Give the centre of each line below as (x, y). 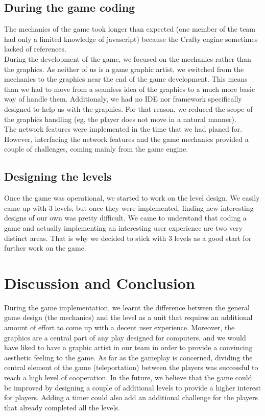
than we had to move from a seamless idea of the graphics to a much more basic (130, 89)
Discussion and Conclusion (100, 283)
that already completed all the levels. (62, 407)
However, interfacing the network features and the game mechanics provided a (126, 139)
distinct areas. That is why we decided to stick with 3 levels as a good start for (128, 238)
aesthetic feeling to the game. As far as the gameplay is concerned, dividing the (128, 357)
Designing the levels (58, 176)
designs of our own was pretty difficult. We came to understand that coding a (125, 218)
